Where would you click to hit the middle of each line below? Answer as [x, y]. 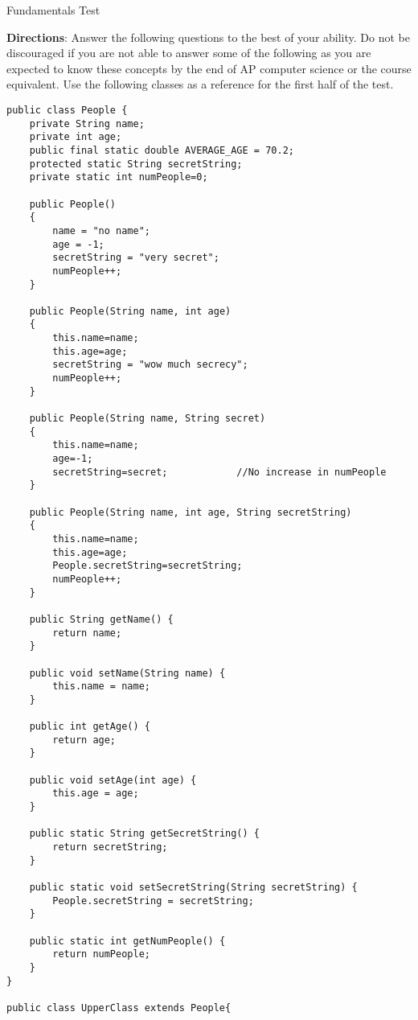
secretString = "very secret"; [136, 258]
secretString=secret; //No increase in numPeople [219, 472]
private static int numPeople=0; [119, 177]
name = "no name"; [101, 230]
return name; [87, 633]
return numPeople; [101, 954]
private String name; [87, 123]
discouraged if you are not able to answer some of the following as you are [189, 53]
